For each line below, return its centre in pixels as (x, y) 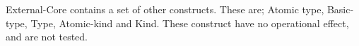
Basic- (340, 9)
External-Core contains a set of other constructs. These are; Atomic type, (165, 9)
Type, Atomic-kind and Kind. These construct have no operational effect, (190, 23)
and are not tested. (47, 37)
